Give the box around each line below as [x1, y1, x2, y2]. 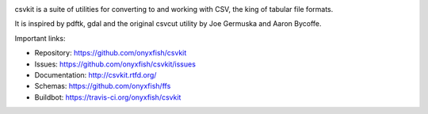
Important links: [14, 33, 66, 43]
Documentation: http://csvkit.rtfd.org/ [34, 70, 157, 79]
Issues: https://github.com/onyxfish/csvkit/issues [34, 59, 196, 69]
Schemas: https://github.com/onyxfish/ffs [34, 82, 171, 91]
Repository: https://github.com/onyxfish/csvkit [34, 48, 187, 58]
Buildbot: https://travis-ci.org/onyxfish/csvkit [34, 92, 182, 102]
